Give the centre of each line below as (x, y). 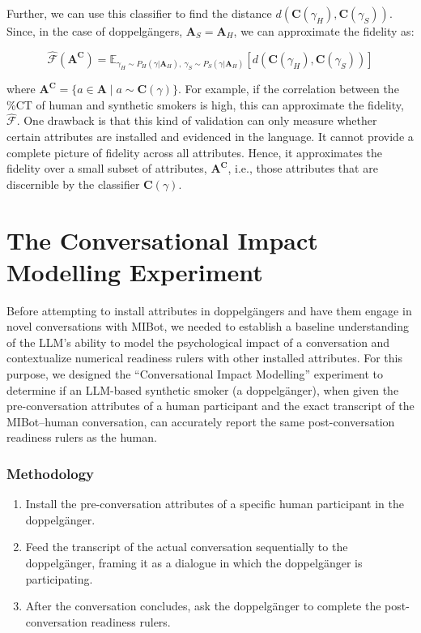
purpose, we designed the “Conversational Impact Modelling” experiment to (195, 374)
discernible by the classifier (73, 184)
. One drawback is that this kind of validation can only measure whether (197, 120)
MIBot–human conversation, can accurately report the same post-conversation (201, 421)
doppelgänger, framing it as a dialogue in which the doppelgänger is (194, 563)
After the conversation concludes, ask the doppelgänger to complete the (203, 606)
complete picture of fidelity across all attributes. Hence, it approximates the (195, 152)
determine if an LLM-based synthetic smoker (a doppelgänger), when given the (203, 389)
